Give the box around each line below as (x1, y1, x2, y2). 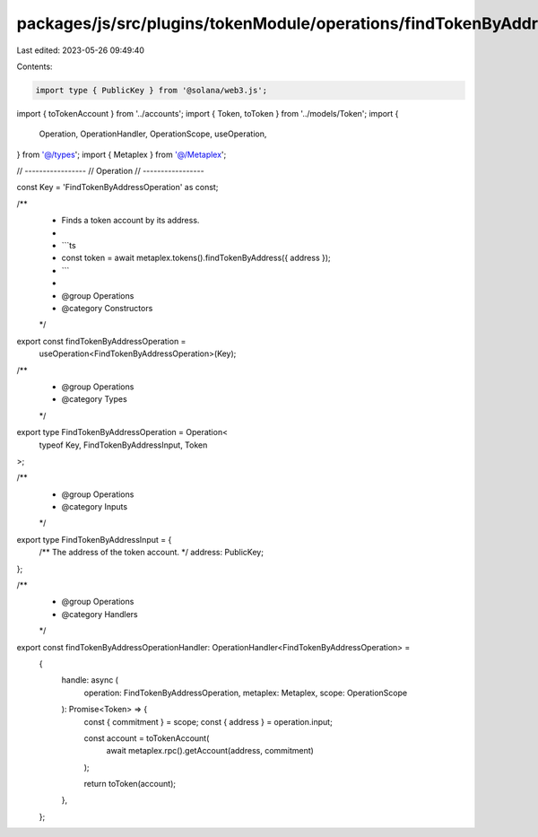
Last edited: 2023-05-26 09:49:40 (16, 45, 145, 56)
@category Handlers (61, 608, 138, 619)
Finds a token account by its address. (61, 215, 200, 226)
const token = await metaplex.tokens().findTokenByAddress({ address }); (61, 252, 331, 264)
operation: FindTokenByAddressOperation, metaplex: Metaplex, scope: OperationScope (83, 687, 408, 698)
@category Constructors (61, 302, 153, 313)
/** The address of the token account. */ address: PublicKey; (39, 547, 265, 558)
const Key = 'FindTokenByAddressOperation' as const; (16, 182, 219, 193)
